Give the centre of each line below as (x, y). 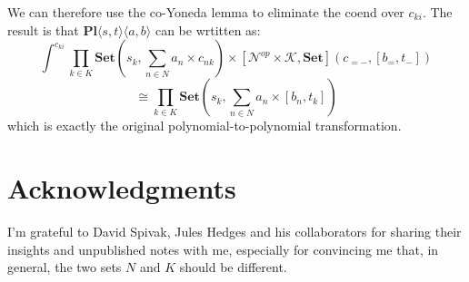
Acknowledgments (122, 187)
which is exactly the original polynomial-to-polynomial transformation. (205, 126)
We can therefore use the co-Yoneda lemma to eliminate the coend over (206, 12)
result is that (43, 29)
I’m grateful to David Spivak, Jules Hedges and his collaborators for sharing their (234, 231)
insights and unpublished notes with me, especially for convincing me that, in (223, 249)
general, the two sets (65, 267)
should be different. (233, 267)
